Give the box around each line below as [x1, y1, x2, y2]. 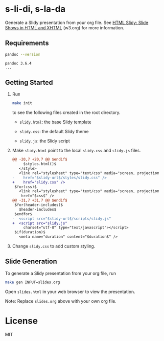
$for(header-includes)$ [14, 203, 63, 207]
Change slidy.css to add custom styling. [12, 243, 95, 249]
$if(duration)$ [14, 230, 46, 235]
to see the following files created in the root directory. [12, 110, 121, 115]
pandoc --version [5, 52, 41, 57]
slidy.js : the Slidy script [19, 138, 70, 144]
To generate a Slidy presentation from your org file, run [5, 270, 116, 276]
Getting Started [5, 78, 53, 87]
